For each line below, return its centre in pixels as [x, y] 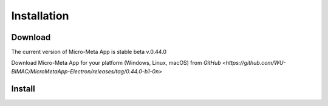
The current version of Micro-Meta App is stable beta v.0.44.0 [89, 52]
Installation [40, 16]
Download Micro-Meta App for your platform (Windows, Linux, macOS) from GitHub [116, 63]
